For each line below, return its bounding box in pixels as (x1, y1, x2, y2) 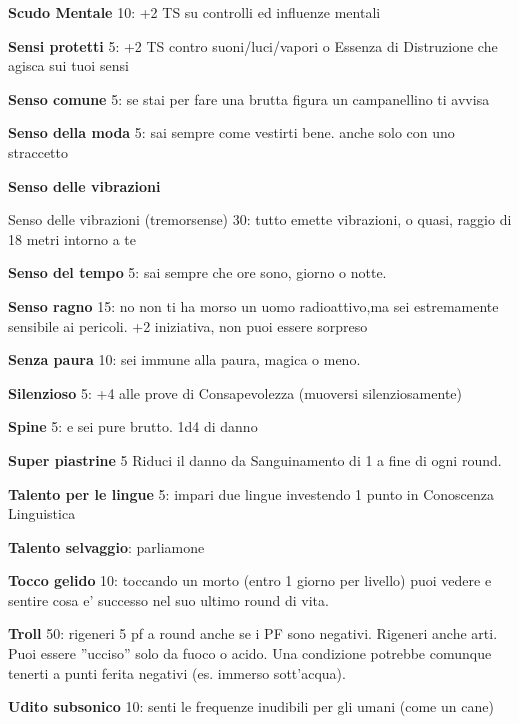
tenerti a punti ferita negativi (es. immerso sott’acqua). (8, 662, 346, 683)
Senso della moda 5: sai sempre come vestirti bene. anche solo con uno (8, 122, 455, 143)
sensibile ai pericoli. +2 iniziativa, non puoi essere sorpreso (8, 315, 368, 336)
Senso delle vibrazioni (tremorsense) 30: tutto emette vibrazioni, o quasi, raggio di (8, 209, 512, 230)
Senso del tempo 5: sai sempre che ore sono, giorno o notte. (8, 262, 387, 283)
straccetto (8, 141, 68, 162)
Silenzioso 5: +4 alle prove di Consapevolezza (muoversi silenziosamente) (8, 382, 462, 403)
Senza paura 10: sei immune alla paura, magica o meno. (8, 349, 361, 370)
